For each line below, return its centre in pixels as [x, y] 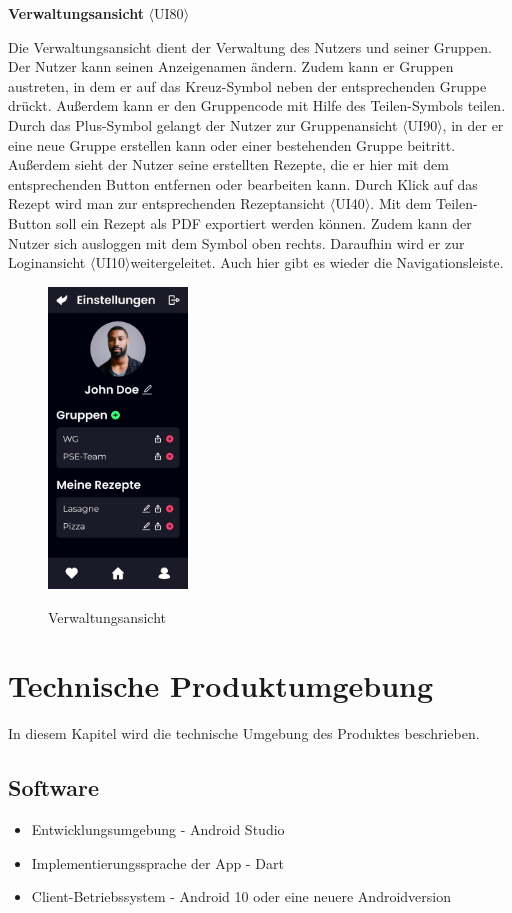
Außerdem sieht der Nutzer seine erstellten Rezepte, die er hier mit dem [228, 164]
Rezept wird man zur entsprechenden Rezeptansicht [167, 203]
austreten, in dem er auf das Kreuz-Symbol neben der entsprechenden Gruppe [247, 85]
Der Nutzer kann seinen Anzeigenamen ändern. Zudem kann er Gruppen [231, 66]
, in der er [473, 124]
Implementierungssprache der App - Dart [157, 862]
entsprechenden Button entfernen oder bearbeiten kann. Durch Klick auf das [243, 183]
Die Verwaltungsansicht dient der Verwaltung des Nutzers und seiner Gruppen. [250, 46]
